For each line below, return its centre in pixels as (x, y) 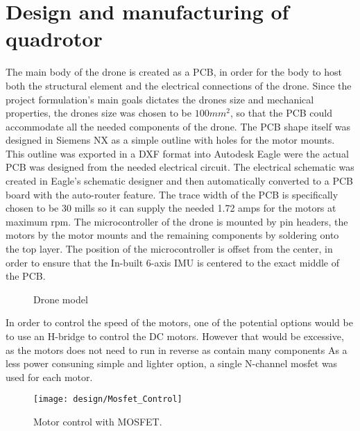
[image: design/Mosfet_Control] (108, 399)
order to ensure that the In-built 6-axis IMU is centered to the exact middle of (173, 262)
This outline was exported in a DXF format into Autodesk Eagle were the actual (177, 153)
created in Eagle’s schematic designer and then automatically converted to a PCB (180, 181)
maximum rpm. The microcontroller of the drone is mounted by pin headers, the (177, 221)
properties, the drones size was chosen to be (99, 113)
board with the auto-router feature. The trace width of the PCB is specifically (172, 194)
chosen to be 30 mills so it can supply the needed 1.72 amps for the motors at (171, 208)
